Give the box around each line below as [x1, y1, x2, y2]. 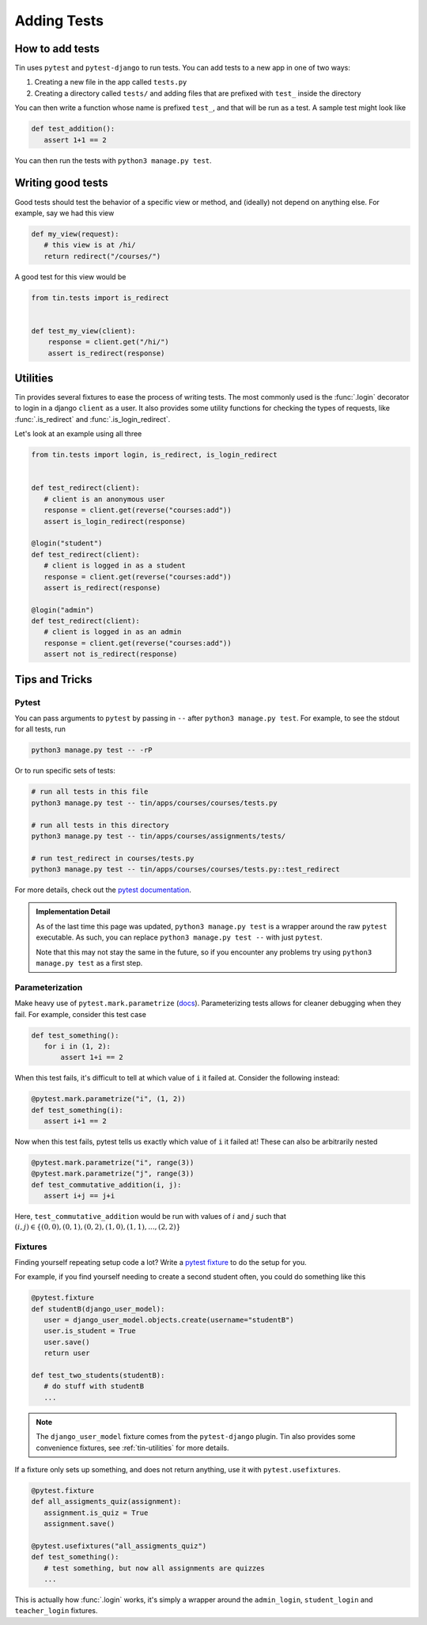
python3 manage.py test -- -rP [31, 746, 153, 755]
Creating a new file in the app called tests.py [34, 78, 187, 87]
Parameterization [14, 981, 83, 993]
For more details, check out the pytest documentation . [14, 885, 191, 894]
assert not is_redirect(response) [43, 650, 178, 659]
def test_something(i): [31, 1105, 124, 1114]
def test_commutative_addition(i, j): [31, 1180, 182, 1189]
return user [43, 1349, 90, 1357]
